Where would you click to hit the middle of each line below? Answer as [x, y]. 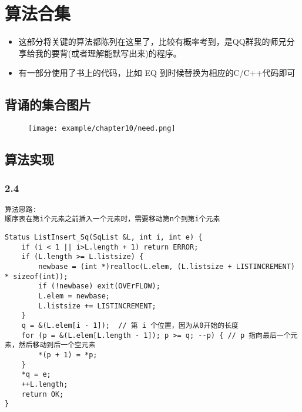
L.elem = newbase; [74, 296]
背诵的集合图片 [48, 104]
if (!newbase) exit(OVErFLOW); [99, 286]
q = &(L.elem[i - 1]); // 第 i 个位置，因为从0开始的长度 [130, 325]
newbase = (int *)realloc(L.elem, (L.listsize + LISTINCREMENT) [167, 267]
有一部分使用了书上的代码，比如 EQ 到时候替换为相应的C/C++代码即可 [157, 73]
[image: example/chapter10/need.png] [102, 129]
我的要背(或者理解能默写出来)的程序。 [108, 53]
